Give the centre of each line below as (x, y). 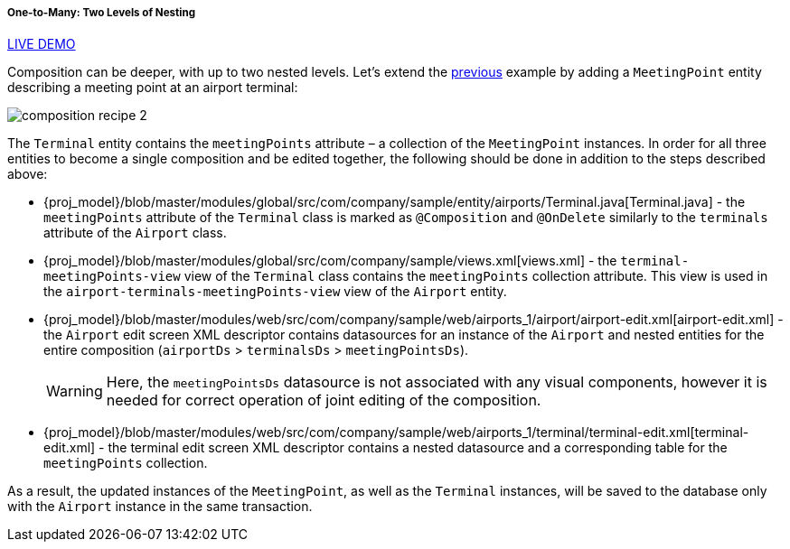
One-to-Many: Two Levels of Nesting (102, 13)
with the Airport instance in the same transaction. (160, 507)
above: (28, 174)
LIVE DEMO (42, 44)
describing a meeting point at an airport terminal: (153, 88)
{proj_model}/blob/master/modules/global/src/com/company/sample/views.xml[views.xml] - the (330, 261)
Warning (75, 391)
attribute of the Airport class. (135, 233)
